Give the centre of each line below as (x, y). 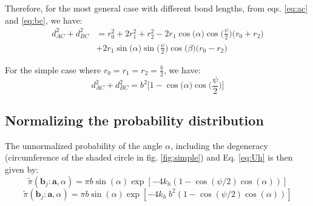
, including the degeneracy (219, 145)
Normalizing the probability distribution (134, 120)
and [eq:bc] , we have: (44, 20)
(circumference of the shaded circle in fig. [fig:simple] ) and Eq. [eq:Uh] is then (149, 157)
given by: (22, 169)
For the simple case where (53, 69)
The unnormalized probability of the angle (84, 145)
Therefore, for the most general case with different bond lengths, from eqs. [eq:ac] (156, 8)
